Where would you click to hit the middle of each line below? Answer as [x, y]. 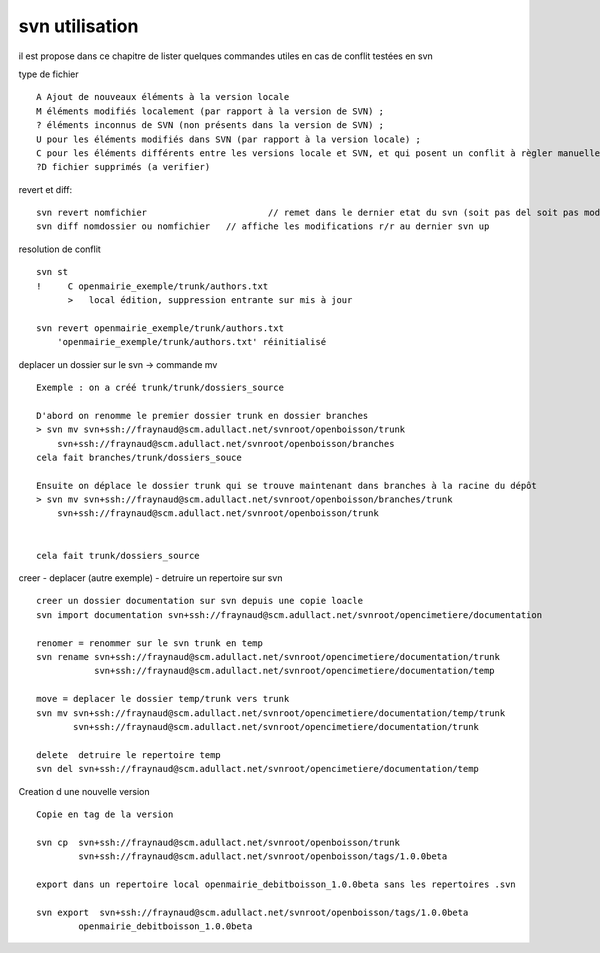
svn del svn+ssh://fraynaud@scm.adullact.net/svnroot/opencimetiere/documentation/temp [258, 769]
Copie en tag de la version [105, 814]
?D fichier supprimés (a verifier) [123, 167]
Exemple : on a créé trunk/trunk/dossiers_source [160, 387]
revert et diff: [45, 189]
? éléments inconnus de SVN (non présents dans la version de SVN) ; [210, 125]
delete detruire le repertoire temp [129, 754]
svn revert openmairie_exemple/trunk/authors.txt [160, 328]
